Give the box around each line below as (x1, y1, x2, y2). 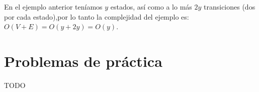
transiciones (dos (204, 2, 255, 12)
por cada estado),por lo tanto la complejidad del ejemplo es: (4, 11, 189, 22)
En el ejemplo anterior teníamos (4, 2, 103, 12)
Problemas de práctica (4, 50, 162, 71)
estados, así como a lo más (110, 2, 192, 12)
